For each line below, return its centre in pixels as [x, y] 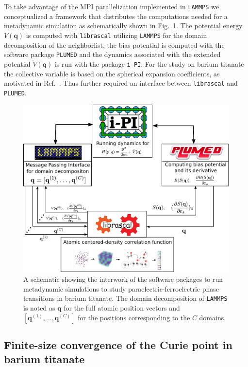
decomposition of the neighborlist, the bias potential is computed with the [114, 45]
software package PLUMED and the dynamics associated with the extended [112, 54]
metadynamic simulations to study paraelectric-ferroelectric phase [121, 288]
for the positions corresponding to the [134, 317]
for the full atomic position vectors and [122, 307]
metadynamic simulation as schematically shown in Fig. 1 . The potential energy [123, 26]
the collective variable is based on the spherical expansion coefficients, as [112, 73]
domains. [213, 317]
